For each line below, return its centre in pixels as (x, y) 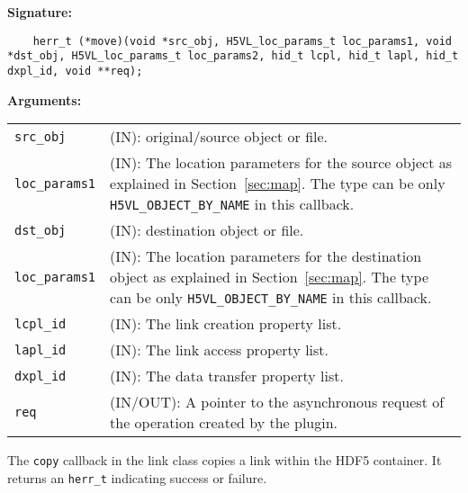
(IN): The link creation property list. (226, 324)
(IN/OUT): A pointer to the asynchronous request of (277, 402)
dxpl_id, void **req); (75, 71)
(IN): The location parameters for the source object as (281, 163)
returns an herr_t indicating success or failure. (137, 477)
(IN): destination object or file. (207, 230)
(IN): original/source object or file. (219, 137)
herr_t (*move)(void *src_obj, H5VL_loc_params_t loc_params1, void (242, 41)
